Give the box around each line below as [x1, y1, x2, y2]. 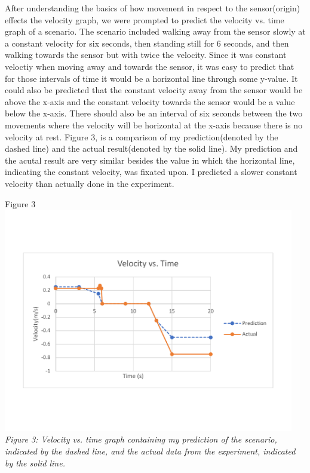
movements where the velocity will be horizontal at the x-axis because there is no [5, 118, 303, 131]
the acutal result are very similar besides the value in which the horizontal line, [5, 153, 295, 166]
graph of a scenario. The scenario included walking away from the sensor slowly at [5, 25, 306, 38]
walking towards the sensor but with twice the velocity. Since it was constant [5, 48, 287, 61]
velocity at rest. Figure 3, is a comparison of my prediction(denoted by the [5, 130, 278, 143]
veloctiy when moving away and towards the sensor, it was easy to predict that [5, 60, 294, 72]
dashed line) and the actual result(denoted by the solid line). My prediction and [5, 142, 298, 155]
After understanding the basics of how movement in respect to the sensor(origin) [5, 2, 300, 14]
